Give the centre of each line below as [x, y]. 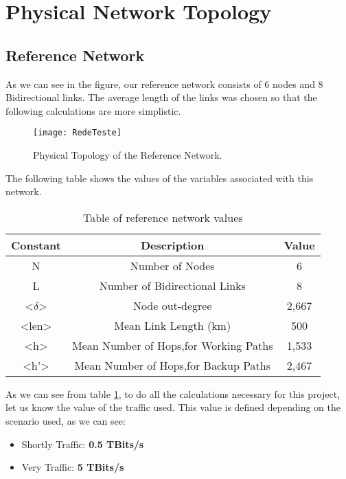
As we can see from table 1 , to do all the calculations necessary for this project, [173, 393]
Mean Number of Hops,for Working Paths [172, 345]
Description [172, 245]
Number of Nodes [172, 265]
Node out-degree [172, 305]
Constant [36, 245]
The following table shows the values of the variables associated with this [160, 178]
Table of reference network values [163, 217]
